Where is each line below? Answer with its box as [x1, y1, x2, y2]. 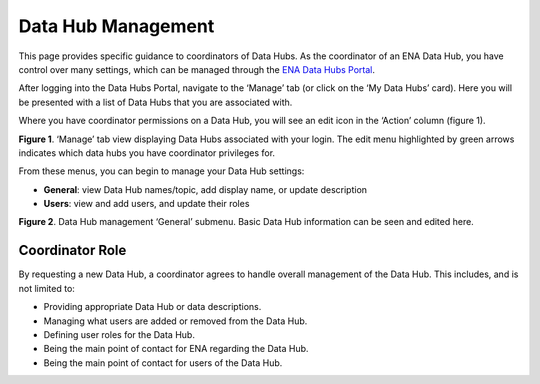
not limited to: [18, 282, 75, 294]
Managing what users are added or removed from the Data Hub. [43, 315, 308, 327]
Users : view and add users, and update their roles [43, 198, 250, 210]
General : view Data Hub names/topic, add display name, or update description [43, 183, 368, 195]
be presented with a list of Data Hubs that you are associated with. [18, 96, 293, 108]
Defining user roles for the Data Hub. [43, 328, 195, 340]
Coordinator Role [18, 242, 127, 259]
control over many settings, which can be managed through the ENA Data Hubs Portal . [18, 63, 375, 75]
